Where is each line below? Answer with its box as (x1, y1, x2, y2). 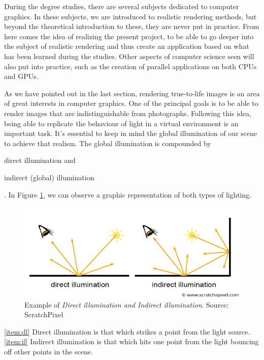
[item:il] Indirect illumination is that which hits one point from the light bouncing (4, 336, 259, 347)
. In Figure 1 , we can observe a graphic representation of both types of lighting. (4, 189, 252, 200)
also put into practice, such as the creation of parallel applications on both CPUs (4, 61, 257, 71)
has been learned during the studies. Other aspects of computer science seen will (4, 50, 254, 61)
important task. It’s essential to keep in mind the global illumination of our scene (4, 128, 257, 139)
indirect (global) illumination (4, 172, 94, 182)
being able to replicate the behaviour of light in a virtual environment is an (4, 118, 239, 128)
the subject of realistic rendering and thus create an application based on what (4, 41, 249, 51)
